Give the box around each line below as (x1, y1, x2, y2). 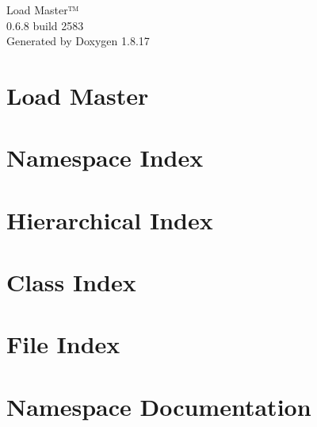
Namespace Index (6, 141, 204, 174)
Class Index (6, 266, 136, 298)
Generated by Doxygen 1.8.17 (6, 33, 150, 49)
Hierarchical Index (6, 203, 213, 236)
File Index (6, 328, 120, 360)
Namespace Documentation (6, 390, 311, 422)
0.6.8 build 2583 (6, 17, 84, 33)
